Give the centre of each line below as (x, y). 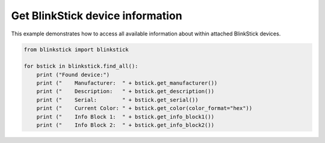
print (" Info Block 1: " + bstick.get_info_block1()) (125, 117)
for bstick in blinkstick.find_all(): (81, 66)
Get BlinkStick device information (97, 16)
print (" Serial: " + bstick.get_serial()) (117, 100)
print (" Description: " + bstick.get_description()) (125, 91)
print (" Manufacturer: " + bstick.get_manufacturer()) (127, 83)
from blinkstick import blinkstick (76, 49)
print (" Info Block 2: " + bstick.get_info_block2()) (125, 125)
